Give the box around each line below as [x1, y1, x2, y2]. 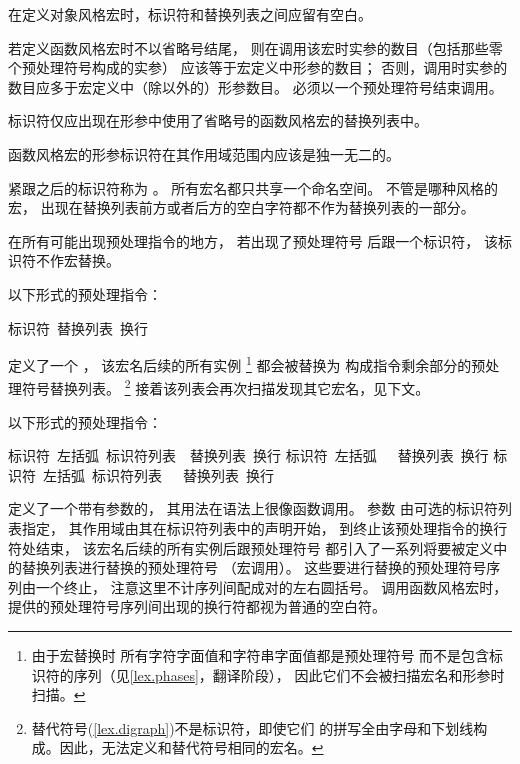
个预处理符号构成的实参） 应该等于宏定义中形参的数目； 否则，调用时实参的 [8, 57, 508, 78]
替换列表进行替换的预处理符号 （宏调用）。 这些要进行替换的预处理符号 [21, 557, 487, 578]
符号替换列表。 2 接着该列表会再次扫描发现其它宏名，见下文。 [21, 375, 430, 399]
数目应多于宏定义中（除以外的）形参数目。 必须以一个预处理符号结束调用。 [8, 76, 503, 97]
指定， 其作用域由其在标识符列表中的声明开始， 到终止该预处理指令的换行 [21, 518, 508, 538]
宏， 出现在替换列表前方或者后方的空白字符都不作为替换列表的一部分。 [8, 197, 475, 218]
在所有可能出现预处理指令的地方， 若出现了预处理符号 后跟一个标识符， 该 [8, 230, 498, 251]
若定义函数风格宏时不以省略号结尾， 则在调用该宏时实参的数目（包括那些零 [8, 37, 503, 58]
